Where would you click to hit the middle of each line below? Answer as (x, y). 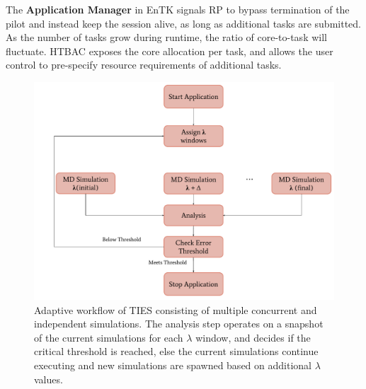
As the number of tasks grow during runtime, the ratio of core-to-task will (166, 37)
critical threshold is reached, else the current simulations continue (176, 351)
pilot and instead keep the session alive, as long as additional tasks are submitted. (183, 23)
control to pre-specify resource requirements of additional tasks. (144, 65)
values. (48, 379)
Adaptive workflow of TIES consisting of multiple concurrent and (176, 309)
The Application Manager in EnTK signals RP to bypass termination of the (178, 9)
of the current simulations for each (109, 337)
